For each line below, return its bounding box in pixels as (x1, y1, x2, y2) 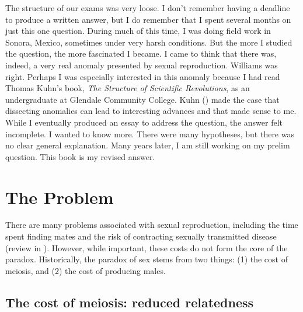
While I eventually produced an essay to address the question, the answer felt (5, 116, 283, 128)
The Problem (5, 185, 114, 209)
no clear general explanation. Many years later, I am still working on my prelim (5, 139, 290, 151)
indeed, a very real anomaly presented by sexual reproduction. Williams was (5, 58, 278, 71)
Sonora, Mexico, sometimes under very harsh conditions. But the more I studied (5, 36, 292, 48)
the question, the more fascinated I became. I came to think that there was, (5, 47, 277, 60)
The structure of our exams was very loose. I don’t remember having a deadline (5, 2, 290, 13)
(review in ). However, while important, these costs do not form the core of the (5, 241, 288, 254)
